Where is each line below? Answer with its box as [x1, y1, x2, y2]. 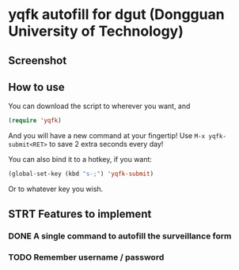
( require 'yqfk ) [8, 117, 62, 125]
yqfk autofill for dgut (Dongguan [8, 6, 225, 24]
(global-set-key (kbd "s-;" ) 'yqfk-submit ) [8, 170, 154, 178]
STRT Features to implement [8, 207, 152, 220]
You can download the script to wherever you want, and [8, 101, 191, 111]
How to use [8, 81, 65, 94]
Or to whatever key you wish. [8, 184, 104, 194]
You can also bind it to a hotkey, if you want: [8, 155, 153, 164]
